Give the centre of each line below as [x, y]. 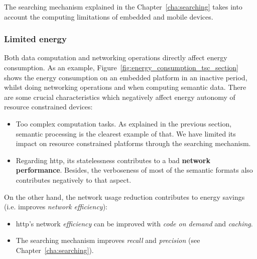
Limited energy [35, 39]
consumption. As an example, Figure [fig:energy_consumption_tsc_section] [121, 67]
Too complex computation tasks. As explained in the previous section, [124, 123]
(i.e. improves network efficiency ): [56, 207]
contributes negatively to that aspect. [74, 179]
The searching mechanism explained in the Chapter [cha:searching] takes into [123, 7]
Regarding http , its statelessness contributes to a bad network [113, 160]
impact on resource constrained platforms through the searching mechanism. [133, 143]
